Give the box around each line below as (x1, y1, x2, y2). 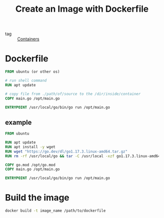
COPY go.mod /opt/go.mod (5, 162, 56, 167)
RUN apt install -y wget (5, 144, 56, 149)
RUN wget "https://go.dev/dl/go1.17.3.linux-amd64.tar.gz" (5, 149, 128, 154)
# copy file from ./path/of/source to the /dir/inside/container (5, 91, 141, 96)
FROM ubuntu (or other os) (5, 69, 60, 74)
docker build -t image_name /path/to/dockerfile (5, 208, 106, 213)
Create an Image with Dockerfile (15, 3, 149, 15)
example (5, 118, 32, 126)
